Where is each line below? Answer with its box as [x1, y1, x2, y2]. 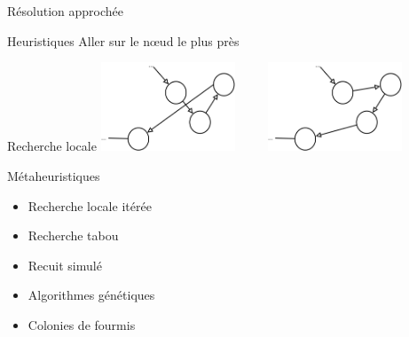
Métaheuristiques [7, 166, 100, 184]
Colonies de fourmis [28, 315, 136, 333]
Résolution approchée [7, 2, 123, 20]
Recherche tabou [28, 226, 119, 245]
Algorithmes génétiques [28, 286, 155, 304]
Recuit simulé [28, 255, 102, 274]
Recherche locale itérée [28, 196, 152, 215]
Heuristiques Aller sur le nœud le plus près [7, 31, 240, 50]
